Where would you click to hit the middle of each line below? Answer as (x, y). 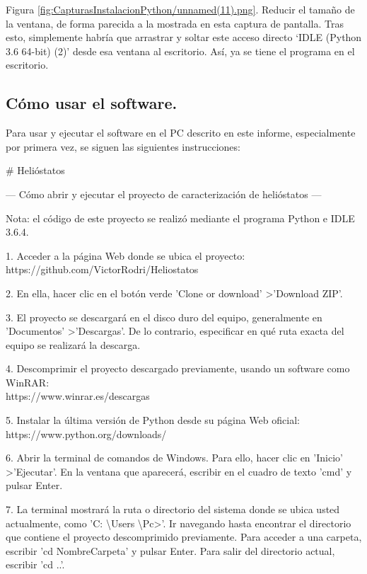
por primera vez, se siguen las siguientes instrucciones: (123, 146)
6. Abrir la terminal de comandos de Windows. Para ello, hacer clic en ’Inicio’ (174, 458)
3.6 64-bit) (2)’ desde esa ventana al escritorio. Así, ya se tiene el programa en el (180, 51)
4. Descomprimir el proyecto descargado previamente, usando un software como (178, 368)
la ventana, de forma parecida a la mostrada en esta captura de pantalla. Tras (175, 23)
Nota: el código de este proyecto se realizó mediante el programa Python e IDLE (180, 218)
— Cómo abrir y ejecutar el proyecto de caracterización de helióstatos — (164, 194)
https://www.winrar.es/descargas (78, 396)
